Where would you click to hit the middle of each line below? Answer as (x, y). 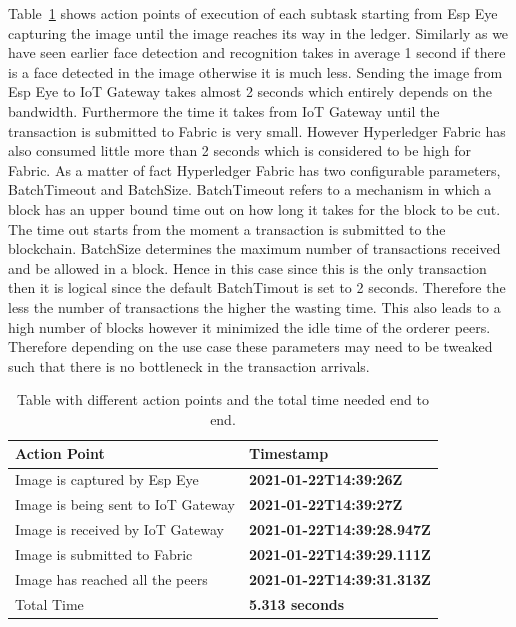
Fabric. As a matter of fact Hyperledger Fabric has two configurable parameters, (254, 169)
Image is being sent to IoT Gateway (125, 504)
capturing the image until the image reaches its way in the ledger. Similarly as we (258, 32)
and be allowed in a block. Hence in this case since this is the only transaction (247, 267)
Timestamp (288, 453)
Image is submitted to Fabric (104, 553)
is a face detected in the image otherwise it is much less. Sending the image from (255, 71)
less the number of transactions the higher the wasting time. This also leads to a (254, 306)
